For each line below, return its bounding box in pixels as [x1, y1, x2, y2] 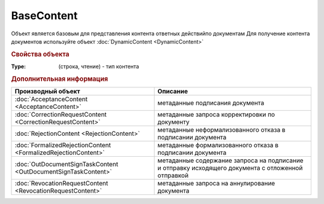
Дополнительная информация [11, 75, 108, 83]
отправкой [157, 171, 189, 179]
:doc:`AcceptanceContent [14, 95, 88, 103]
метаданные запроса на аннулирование [157, 179, 275, 188]
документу [157, 118, 190, 126]
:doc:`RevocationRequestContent [14, 179, 108, 188]
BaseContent [11, 9, 78, 22]
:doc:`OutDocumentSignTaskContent [14, 160, 118, 169]
